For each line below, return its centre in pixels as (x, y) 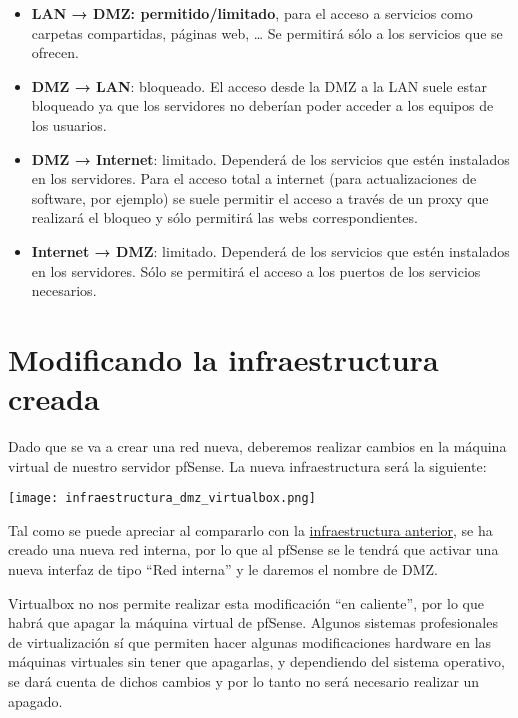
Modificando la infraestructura (223, 358)
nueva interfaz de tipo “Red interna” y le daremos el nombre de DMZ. (223, 569)
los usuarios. (69, 124)
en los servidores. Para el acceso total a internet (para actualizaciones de (254, 178)
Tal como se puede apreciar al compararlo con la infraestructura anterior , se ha (250, 529)
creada (54, 398)
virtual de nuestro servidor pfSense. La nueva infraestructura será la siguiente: (247, 465)
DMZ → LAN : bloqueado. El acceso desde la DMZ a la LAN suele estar (259, 85)
